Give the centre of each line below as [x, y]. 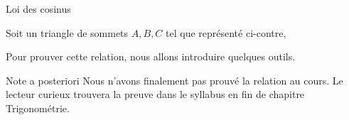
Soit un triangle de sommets [67, 32]
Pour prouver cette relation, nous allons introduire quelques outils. [151, 56]
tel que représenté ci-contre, [226, 32]
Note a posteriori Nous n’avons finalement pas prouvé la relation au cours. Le [174, 80]
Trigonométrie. [38, 108]
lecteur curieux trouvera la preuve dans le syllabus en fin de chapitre [155, 94]
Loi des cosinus [38, 9]
